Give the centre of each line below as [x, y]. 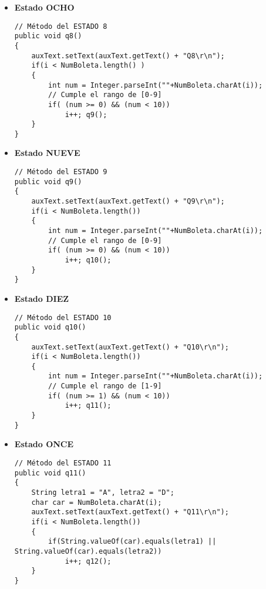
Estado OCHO [44, 7]
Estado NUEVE [47, 153]
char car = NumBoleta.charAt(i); [97, 502]
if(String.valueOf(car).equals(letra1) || [132, 542]
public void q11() [50, 473]
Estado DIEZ [42, 298]
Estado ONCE [44, 444]
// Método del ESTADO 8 [61, 26]
